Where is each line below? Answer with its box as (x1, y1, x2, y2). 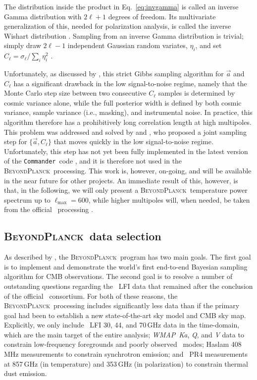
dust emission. (4, 368, 47, 379)
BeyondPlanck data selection (4, 228, 161, 244)
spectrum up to (4, 194, 51, 205)
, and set (195, 40, 222, 51)
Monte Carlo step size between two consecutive (4, 88, 147, 98)
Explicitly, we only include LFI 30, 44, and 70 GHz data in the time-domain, (4, 320, 240, 330)
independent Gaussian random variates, (67, 40, 188, 51)
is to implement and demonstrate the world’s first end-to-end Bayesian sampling (4, 261, 248, 271)
